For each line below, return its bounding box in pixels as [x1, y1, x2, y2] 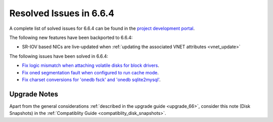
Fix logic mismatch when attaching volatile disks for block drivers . [22, 62, 159, 68]
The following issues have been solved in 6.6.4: [9, 53, 109, 59]
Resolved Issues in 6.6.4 [9, 8, 115, 19]
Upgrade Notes [9, 90, 58, 98]
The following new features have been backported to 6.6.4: [9, 34, 133, 40]
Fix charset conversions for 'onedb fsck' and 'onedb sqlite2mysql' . [22, 76, 161, 83]
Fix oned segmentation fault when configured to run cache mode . [22, 69, 159, 75]
